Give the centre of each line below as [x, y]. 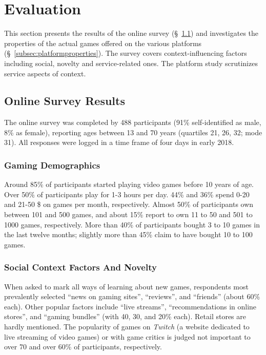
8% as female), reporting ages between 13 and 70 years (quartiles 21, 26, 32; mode [133, 132]
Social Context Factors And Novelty [80, 267]
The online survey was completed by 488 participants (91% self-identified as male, [133, 122]
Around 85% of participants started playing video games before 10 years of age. [129, 184]
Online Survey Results [65, 101]
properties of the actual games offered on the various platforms [103, 43]
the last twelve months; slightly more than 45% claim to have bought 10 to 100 [128, 234]
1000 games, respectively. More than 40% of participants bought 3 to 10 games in [132, 224]
